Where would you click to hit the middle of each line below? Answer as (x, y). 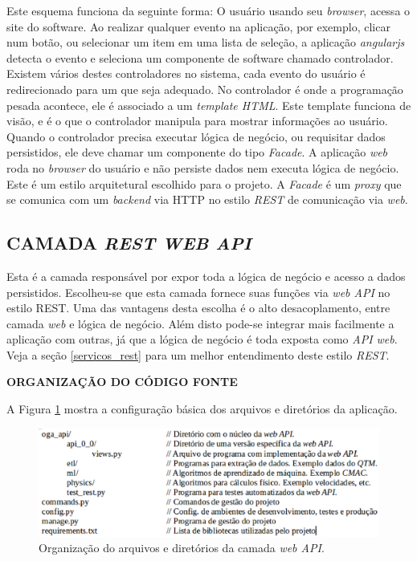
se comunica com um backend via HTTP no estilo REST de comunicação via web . (207, 199)
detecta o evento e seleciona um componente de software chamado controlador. (200, 57)
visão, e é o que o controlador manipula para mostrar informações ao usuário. (197, 121)
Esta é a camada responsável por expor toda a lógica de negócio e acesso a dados (206, 276)
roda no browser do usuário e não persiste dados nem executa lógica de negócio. (203, 167)
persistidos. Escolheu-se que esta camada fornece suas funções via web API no (198, 292)
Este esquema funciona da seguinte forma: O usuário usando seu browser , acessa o (208, 10)
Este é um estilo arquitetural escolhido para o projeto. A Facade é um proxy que (204, 183)
